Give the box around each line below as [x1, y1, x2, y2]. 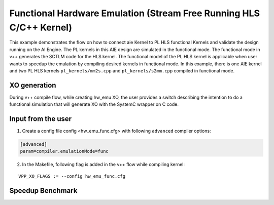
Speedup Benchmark [9, 186, 78, 195]
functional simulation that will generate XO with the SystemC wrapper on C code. [9, 101, 179, 107]
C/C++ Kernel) [9, 22, 73, 33]
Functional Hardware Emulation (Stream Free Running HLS [9, 8, 260, 19]
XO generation [9, 81, 56, 90]
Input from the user [9, 114, 72, 124]
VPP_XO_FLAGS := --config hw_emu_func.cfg [18, 173, 126, 179]
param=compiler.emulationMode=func [20, 148, 109, 154]
